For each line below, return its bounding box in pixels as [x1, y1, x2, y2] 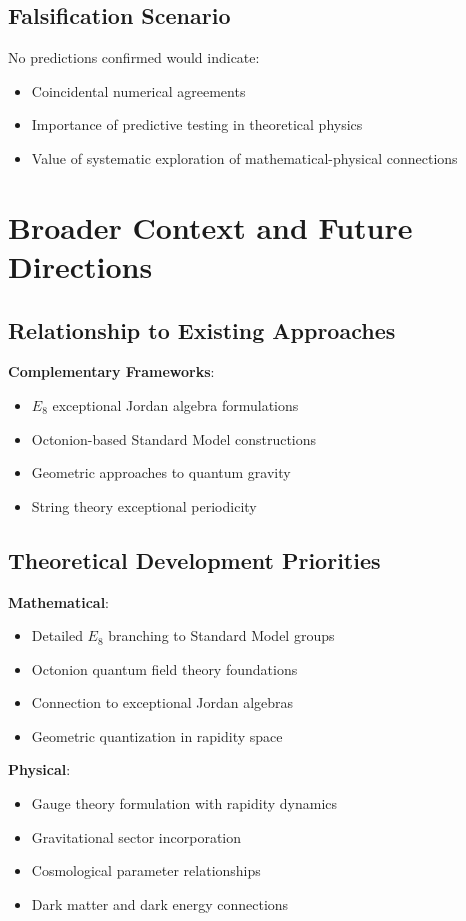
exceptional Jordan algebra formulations [52, 394, 299, 415]
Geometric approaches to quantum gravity [31, 462, 291, 483]
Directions [8, 245, 153, 286]
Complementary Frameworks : [8, 361, 215, 382]
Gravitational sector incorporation [31, 826, 241, 847]
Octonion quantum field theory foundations [31, 658, 298, 679]
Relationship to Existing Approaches [8, 314, 396, 345]
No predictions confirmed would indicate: [8, 47, 260, 68]
